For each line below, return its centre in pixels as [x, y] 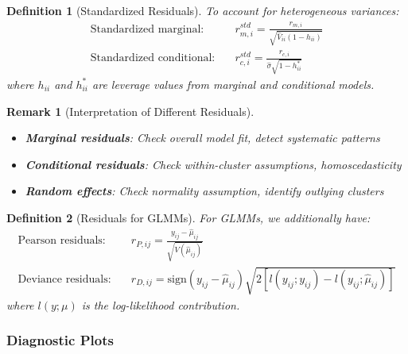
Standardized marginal [146, 29]
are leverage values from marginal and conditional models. [233, 84]
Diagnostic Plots [60, 340]
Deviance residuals [63, 279]
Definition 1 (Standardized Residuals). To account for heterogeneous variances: [203, 10]
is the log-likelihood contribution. [161, 304]
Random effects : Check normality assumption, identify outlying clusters [204, 191]
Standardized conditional [151, 58]
